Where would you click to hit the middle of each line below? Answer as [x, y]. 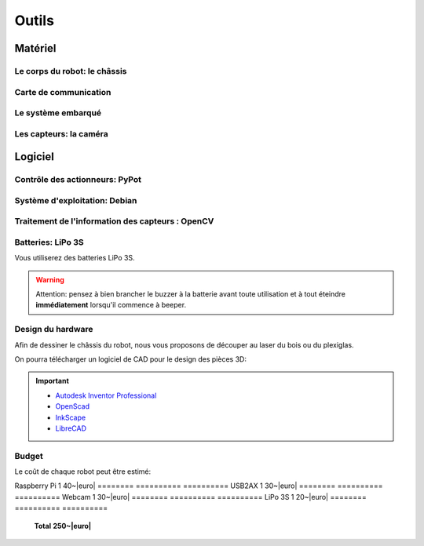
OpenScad [73, 406]
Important [53, 381]
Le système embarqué [58, 113]
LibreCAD [71, 428]
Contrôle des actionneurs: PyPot [78, 180]
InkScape [71, 417]
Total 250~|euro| [63, 526]
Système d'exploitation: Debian [76, 200]
